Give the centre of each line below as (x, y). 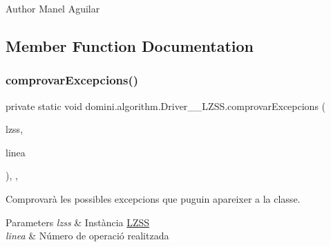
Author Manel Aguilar (53, 8)
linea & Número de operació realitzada (87, 236)
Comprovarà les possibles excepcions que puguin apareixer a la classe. (153, 198)
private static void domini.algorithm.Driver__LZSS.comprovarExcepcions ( (166, 106)
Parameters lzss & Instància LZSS (78, 222)
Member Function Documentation (130, 45)
